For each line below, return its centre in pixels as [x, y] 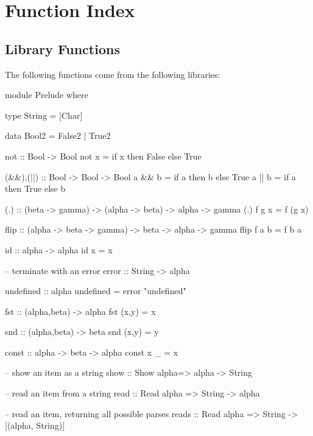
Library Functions [62, 48]
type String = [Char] [44, 115]
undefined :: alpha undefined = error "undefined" [96, 291]
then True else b [35, 188]
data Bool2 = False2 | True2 [58, 135]
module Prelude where [47, 95]
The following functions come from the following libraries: [113, 74]
